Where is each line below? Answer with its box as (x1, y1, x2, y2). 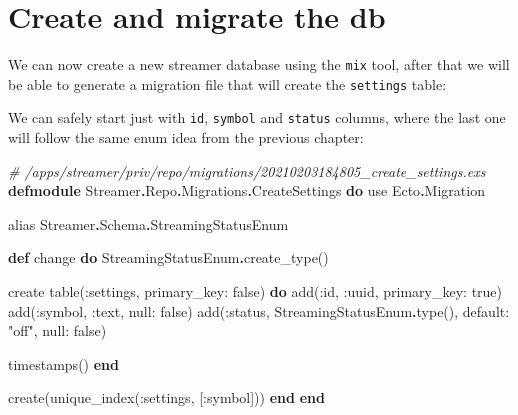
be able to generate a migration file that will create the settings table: (8, 73, 447, 94)
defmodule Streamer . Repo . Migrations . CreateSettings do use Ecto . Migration (8, 180, 485, 201)
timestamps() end (8, 353, 119, 374)
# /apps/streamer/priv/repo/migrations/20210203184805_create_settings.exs (8, 160, 486, 181)
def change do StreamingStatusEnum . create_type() (8, 247, 329, 268)
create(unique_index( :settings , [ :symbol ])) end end (8, 387, 325, 408)
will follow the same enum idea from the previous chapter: (8, 127, 364, 148)
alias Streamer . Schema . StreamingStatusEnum (8, 213, 289, 234)
